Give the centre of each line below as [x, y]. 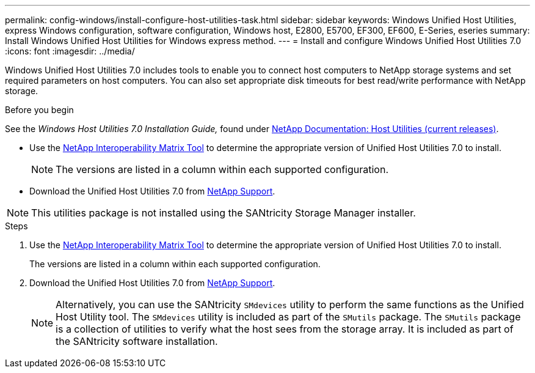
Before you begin [39, 110]
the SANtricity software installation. [137, 341]
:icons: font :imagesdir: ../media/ [70, 51]
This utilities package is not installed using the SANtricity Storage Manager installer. [224, 213]
